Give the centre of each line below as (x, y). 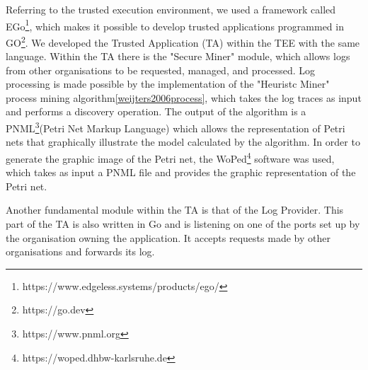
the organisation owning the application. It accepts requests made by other (168, 237)
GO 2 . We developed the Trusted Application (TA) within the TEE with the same (183, 41)
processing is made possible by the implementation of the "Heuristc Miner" (168, 84)
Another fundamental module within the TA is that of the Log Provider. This (175, 210)
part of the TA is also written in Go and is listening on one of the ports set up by (183, 223)
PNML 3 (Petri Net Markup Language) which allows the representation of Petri (176, 127)
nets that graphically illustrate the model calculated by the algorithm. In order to (183, 142)
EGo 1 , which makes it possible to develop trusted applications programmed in (175, 25)
